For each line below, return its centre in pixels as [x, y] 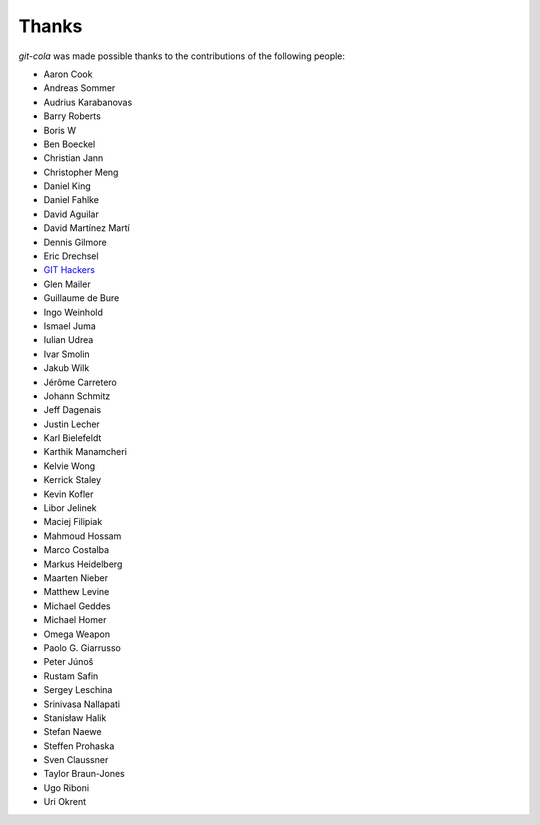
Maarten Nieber [76, 578]
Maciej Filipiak [73, 522]
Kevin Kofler [68, 494]
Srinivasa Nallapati [81, 704]
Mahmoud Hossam [82, 536]
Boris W [60, 130]
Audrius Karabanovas [88, 102]
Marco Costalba [76, 550]
